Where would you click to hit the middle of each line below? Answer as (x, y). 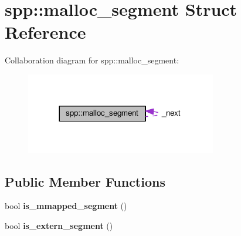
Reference (45, 32)
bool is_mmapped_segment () (66, 206)
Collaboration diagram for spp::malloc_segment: (92, 60)
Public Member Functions (85, 181)
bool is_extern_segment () (59, 225)
